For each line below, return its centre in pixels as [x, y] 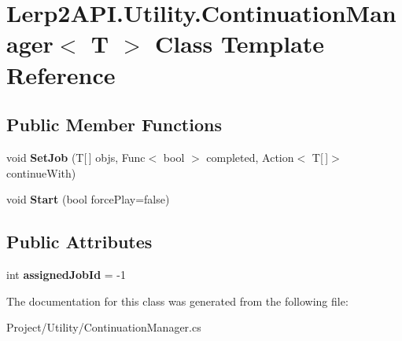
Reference [61, 74]
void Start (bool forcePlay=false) [88, 199]
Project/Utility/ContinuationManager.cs [104, 327]
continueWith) [41, 172]
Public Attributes [79, 242]
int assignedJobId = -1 [66, 274]
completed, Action [250, 157]
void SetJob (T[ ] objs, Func [76, 157]
